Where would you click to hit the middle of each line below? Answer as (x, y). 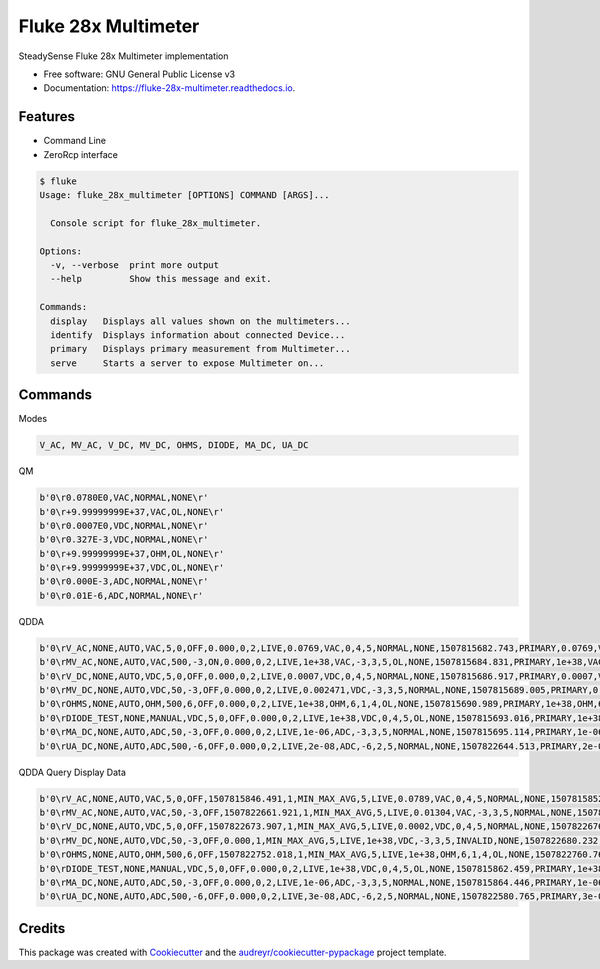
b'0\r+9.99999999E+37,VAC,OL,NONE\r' (132, 511)
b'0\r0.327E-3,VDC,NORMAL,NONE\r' (124, 539)
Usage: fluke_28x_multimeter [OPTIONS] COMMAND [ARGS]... (184, 195)
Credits (42, 928)
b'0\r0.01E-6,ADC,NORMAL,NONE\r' (121, 595)
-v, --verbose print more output (135, 264)
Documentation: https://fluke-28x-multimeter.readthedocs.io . (169, 88)
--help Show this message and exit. (161, 279)
